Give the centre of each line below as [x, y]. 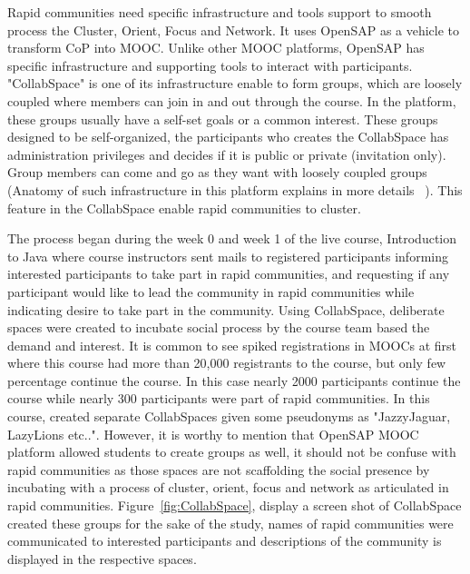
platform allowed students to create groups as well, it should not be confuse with [232, 452]
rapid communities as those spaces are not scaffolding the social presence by [219, 469]
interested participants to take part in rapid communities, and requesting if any [229, 274]
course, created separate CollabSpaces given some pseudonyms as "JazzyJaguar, [229, 416]
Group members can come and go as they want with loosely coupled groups [217, 172]
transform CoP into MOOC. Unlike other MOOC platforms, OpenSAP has [216, 48]
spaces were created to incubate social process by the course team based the [219, 327]
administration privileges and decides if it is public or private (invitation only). [227, 154]
